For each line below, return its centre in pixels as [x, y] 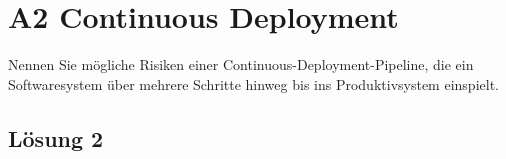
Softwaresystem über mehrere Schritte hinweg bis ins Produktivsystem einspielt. [253, 83]
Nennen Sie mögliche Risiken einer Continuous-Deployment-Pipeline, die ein [241, 64]
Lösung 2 [56, 137]
